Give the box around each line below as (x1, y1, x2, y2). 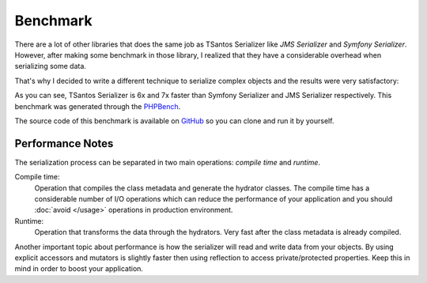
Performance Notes (14, 137, 114, 150)
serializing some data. (14, 62, 87, 71)
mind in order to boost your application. (14, 264, 144, 274)
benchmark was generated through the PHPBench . (14, 101, 181, 111)
